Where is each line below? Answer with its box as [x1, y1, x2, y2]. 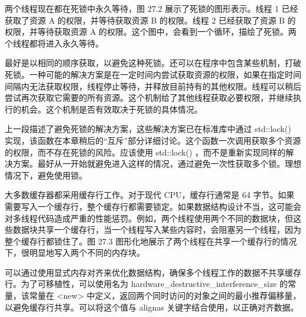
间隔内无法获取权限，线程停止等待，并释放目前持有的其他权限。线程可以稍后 [5, 80, 301, 92]
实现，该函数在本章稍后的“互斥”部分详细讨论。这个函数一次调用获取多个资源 [5, 134, 301, 146]
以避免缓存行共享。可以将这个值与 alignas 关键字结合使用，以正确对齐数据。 [5, 301, 299, 313]
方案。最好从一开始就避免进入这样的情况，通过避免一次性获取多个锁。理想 [12, 157, 301, 170]
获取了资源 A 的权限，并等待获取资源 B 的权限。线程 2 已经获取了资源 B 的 [5, 14, 296, 26]
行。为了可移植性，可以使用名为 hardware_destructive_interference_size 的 [5, 278, 288, 290]
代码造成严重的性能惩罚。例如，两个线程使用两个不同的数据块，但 [37, 212, 293, 224]
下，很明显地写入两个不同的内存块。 [5, 246, 145, 259]
